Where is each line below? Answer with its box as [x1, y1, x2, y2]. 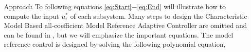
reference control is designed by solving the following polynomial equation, [4, 39, 226, 49]
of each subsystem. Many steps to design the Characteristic [70, 11, 247, 21]
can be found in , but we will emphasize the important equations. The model [4, 29, 233, 39]
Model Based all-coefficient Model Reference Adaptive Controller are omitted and [4, 20, 247, 30]
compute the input [4, 11, 59, 21]
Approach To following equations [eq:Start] [4, 1, 132, 11]
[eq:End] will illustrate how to [137, 1, 226, 11]
